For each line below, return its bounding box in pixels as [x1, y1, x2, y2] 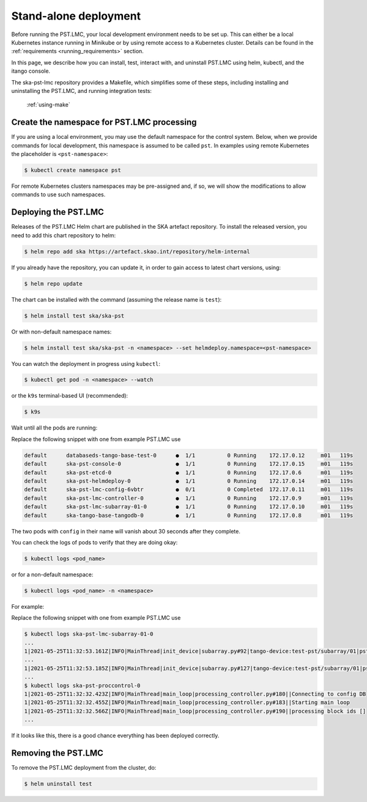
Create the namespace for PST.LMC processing [11, 117, 197, 128]
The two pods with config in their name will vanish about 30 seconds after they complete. [11, 527, 241, 535]
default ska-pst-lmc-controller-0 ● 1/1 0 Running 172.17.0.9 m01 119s [24, 494, 354, 502]
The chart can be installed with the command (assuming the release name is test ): [11, 295, 222, 303]
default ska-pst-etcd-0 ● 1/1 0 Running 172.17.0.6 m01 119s [24, 469, 354, 476]
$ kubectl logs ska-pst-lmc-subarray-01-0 [24, 631, 154, 637]
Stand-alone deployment [11, 9, 141, 23]
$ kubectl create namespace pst [24, 166, 122, 174]
